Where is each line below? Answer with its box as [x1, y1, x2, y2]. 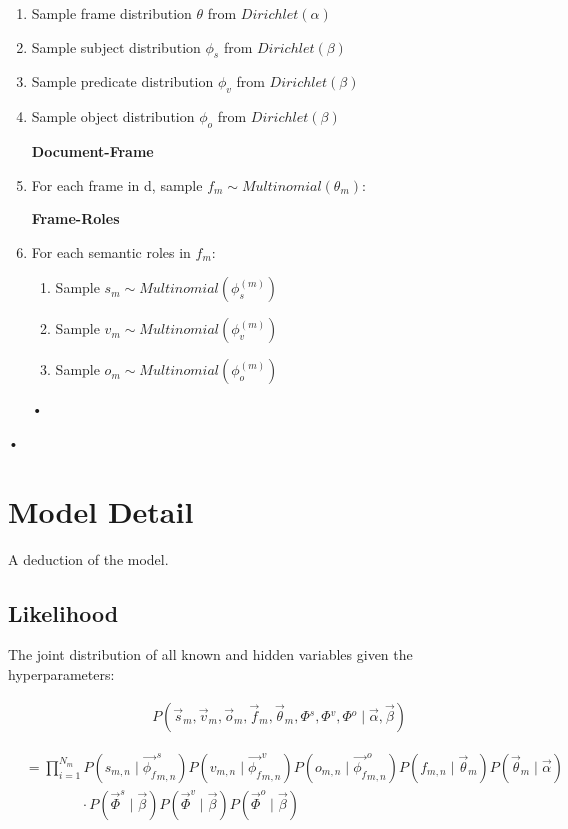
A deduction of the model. [8, 548, 169, 569]
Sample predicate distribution [31, 71, 214, 92]
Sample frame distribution [31, 3, 192, 23]
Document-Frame [31, 140, 154, 161]
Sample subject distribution [31, 36, 201, 57]
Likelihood [8, 597, 119, 628]
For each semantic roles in [31, 241, 191, 262]
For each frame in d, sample [31, 174, 203, 195]
